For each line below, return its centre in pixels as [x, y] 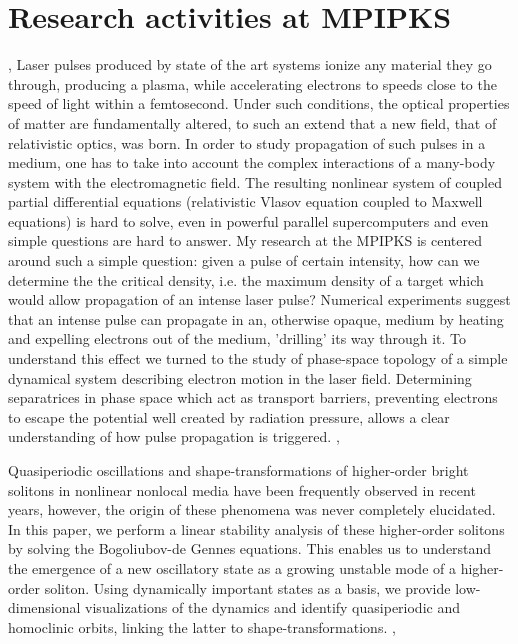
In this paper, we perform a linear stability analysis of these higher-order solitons [256, 528]
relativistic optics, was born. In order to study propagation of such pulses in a [247, 142]
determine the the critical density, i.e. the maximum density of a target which [246, 279]
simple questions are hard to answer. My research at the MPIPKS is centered [245, 240]
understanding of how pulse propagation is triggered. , [174, 436]
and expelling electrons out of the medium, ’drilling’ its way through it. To [237, 338]
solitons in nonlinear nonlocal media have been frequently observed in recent [242, 489]
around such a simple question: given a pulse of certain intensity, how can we [244, 260]
